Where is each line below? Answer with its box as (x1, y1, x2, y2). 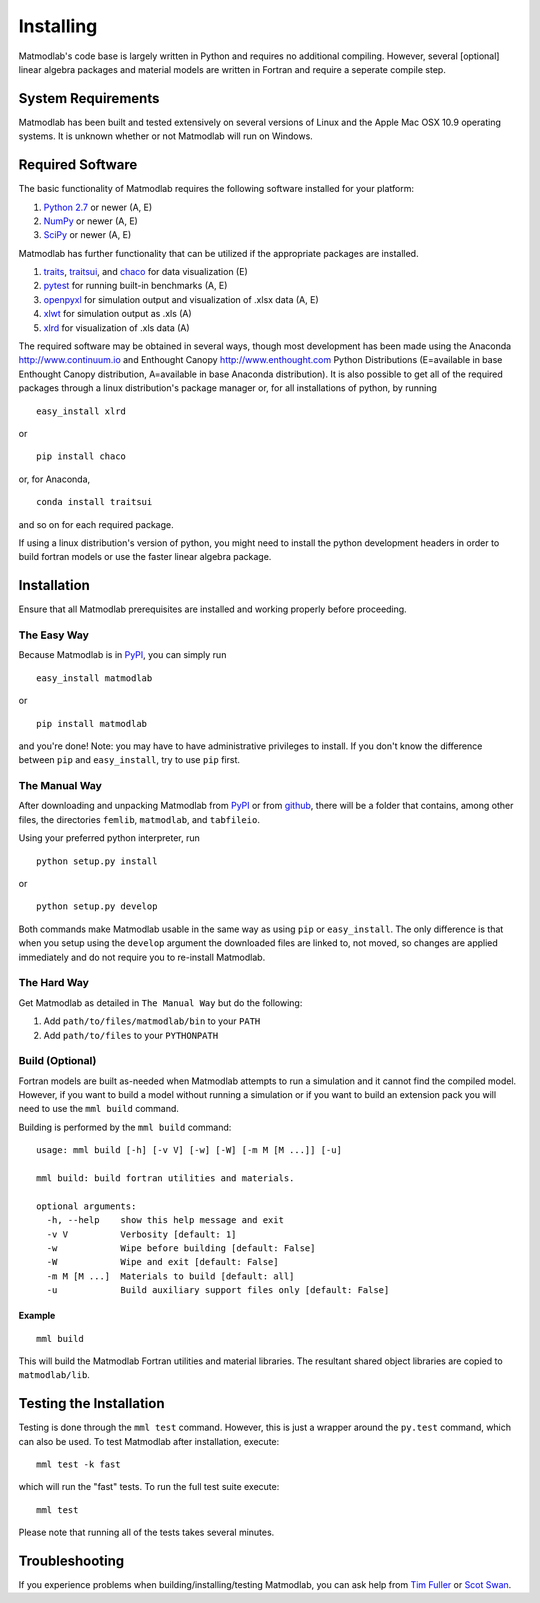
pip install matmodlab (36, 718, 148, 729)
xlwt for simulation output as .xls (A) (43, 308, 192, 320)
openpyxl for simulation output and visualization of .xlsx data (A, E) (43, 293, 319, 305)
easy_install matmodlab (36, 672, 153, 684)
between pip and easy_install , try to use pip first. (18, 754, 240, 766)
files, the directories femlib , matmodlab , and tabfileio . (18, 813, 260, 825)
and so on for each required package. (18, 518, 174, 530)
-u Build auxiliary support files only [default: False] (46, 1285, 390, 1296)
